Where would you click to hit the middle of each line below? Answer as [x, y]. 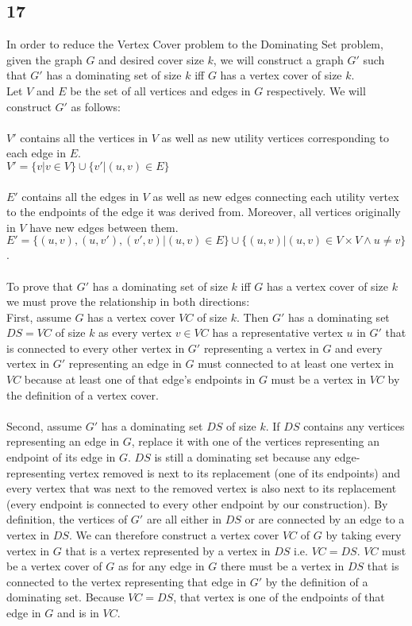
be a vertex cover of [54, 566]
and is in [78, 612]
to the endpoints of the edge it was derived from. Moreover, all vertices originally [204, 212]
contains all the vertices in [84, 137]
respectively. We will [316, 90]
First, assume [39, 317]
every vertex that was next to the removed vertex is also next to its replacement [202, 488]
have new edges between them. [104, 227]
